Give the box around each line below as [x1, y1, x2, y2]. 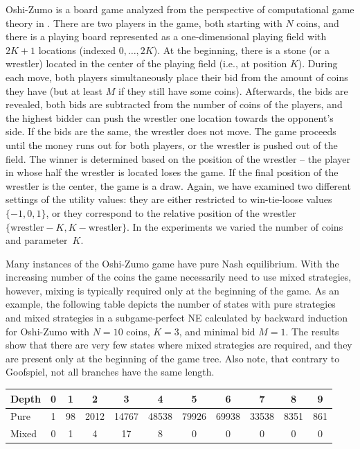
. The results [285, 324, 339, 338]
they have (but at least [6, 83, 103, 98]
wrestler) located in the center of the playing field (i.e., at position [6, 56, 287, 71]
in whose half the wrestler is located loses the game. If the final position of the [6, 165, 339, 179]
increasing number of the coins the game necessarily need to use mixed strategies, [6, 270, 352, 284]
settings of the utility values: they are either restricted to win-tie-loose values [6, 192, 332, 206]
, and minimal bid [179, 324, 255, 338]
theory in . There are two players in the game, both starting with [6, 15, 282, 30]
